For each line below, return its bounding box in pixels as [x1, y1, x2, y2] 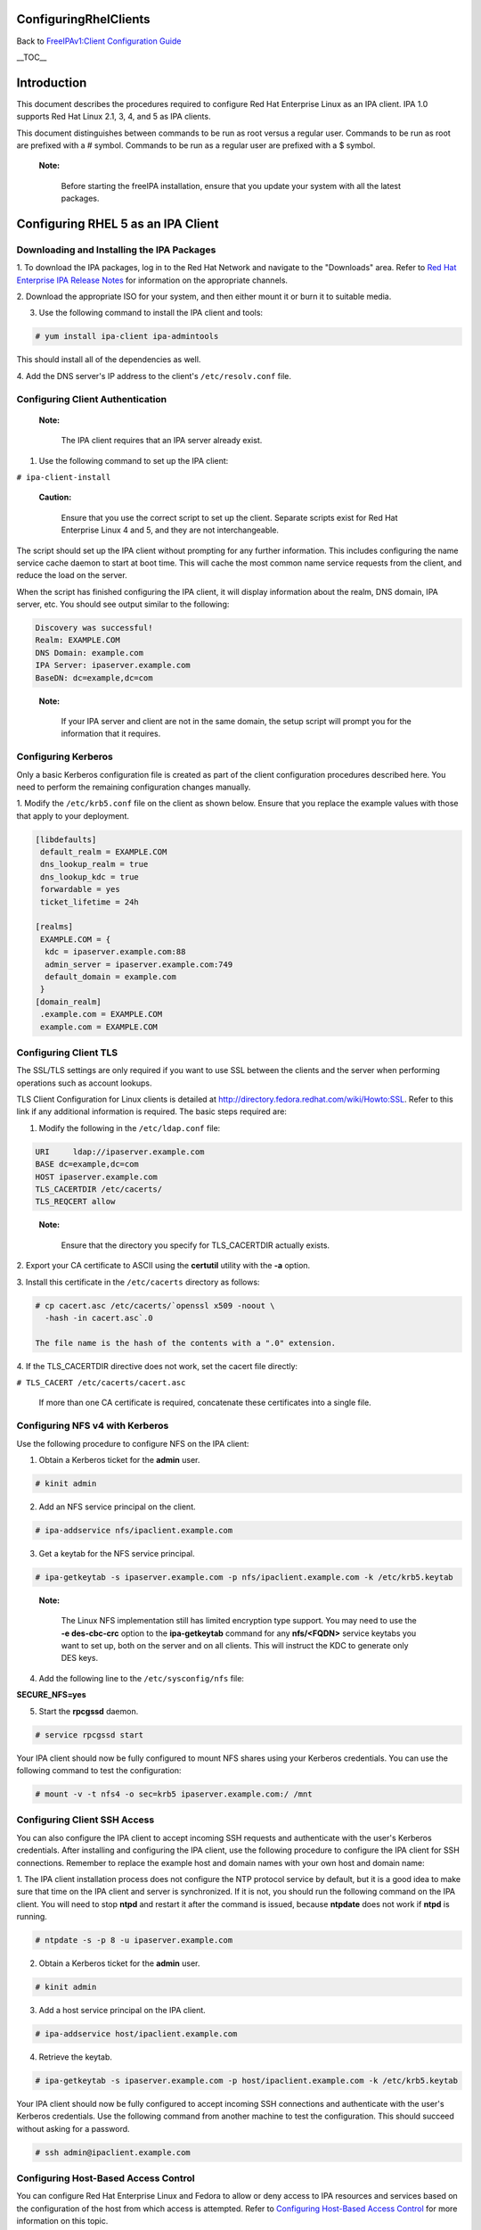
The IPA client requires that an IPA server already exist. [61, 435, 263, 446]
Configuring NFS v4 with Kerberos [16, 1419, 169, 1432]
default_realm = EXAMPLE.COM [40, 847, 167, 857]
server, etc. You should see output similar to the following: [16, 599, 230, 610]
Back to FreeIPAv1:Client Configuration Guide [16, 36, 182, 46]
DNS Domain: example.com [35, 648, 144, 657]
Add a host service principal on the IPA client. [38, 2005, 207, 2016]
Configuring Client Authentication [16, 392, 167, 405]
